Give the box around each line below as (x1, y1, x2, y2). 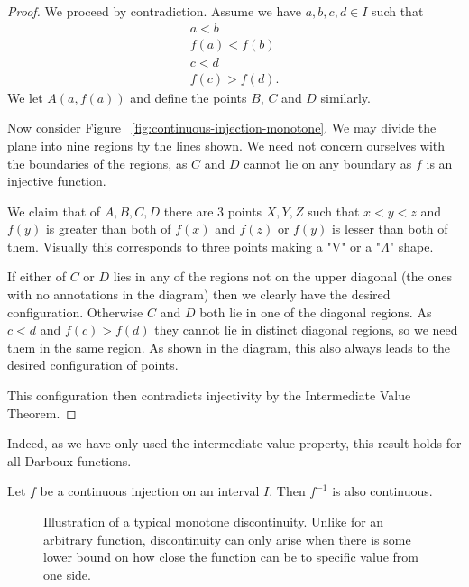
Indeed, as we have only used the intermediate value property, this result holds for (7, 434, 462, 453)
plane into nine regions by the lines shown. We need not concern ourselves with (7, 135, 446, 154)
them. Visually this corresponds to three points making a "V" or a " (7, 236, 382, 255)
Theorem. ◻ (7, 403, 77, 422)
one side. (43, 564, 91, 583)
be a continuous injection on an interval (40, 482, 260, 500)
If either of (7, 267, 66, 286)
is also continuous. (332, 482, 433, 500)
